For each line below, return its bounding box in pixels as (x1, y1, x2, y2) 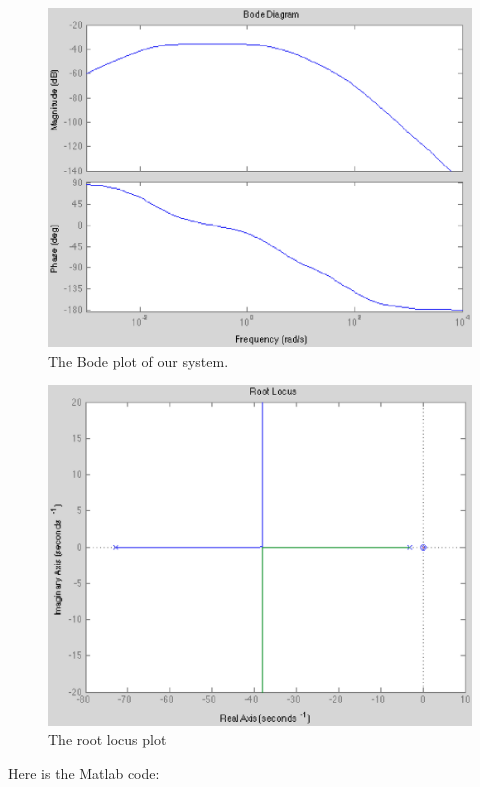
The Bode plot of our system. (48, 350, 229, 371)
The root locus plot (48, 729, 167, 750)
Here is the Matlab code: (8, 762, 160, 783)
